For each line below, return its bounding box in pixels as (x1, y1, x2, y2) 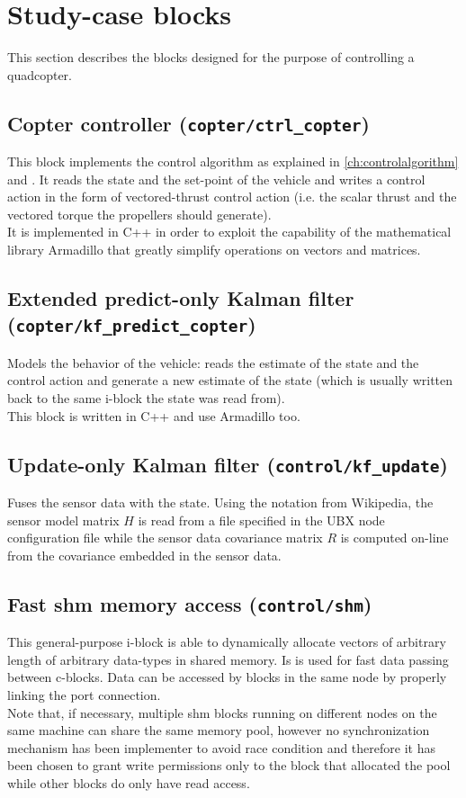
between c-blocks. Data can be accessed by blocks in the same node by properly (7, 668, 447, 686)
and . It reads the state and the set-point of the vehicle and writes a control (7, 169, 426, 188)
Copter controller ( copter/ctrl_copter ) (7, 109, 370, 137)
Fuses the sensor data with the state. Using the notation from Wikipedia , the (7, 492, 434, 511)
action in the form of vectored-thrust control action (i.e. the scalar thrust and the (7, 187, 457, 206)
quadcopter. (7, 65, 73, 84)
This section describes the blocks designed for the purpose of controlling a (7, 48, 415, 67)
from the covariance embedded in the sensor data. (7, 545, 282, 564)
